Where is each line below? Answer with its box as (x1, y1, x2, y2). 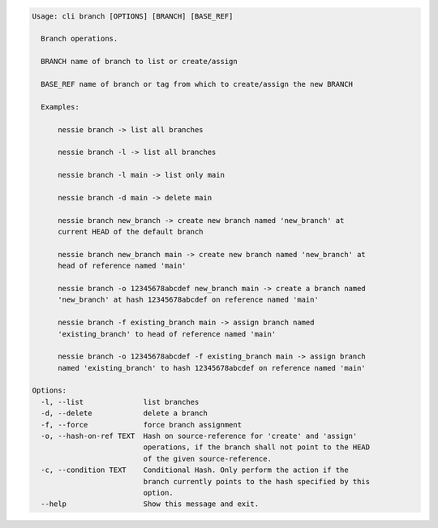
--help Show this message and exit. (41, 500, 260, 509)
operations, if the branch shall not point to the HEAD (143, 443, 371, 452)
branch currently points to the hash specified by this (143, 477, 371, 486)
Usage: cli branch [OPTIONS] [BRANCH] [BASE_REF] (32, 11, 234, 20)
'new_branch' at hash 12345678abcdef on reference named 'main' (58, 295, 320, 304)
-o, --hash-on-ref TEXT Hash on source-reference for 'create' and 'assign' (41, 431, 358, 441)
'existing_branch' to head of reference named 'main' (58, 329, 277, 338)
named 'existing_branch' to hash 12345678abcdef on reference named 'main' (58, 363, 367, 372)
